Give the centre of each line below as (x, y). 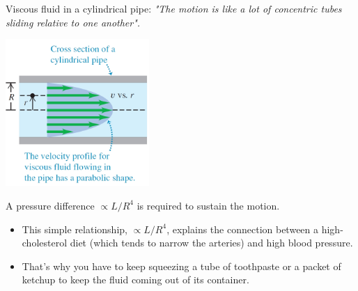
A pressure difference (50, 205)
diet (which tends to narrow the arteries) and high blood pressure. (211, 243)
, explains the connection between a (243, 229)
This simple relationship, (75, 229)
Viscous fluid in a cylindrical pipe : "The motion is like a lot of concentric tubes (174, 8)
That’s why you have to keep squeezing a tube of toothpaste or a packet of (181, 266)
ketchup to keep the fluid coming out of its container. (135, 280)
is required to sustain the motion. (208, 205)
